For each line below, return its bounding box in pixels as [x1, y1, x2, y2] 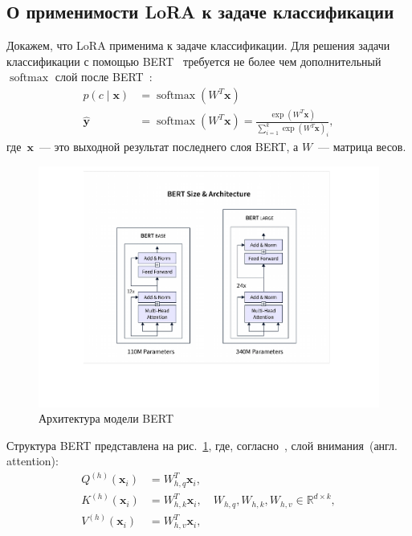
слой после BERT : [55, 68, 153, 85]
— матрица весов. [318, 138, 406, 155]
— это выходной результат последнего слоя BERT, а [39, 138, 299, 155]
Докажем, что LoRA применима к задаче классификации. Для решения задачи [6, 37, 390, 54]
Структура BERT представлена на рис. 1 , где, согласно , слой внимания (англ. [6, 436, 398, 453]
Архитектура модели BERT [39, 410, 173, 427]
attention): [6, 452, 59, 469]
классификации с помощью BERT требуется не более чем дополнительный [6, 52, 381, 69]
